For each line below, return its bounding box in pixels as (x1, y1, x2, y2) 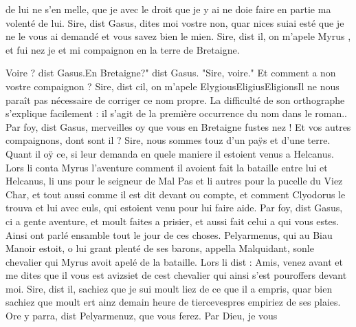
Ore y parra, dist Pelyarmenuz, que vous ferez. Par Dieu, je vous (5, 308, 278, 323)
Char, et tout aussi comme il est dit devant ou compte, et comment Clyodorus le (5, 187, 346, 201)
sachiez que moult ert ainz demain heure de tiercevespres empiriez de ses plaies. (5, 295, 341, 309)
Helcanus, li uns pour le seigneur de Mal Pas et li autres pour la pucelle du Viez (5, 173, 343, 188)
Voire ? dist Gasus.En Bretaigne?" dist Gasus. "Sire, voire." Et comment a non (5, 65, 336, 80)
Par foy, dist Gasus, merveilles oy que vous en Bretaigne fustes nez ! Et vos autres (5, 119, 351, 134)
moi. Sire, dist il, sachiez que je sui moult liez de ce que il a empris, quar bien (5, 281, 333, 295)
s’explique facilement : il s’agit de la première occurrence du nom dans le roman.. (5, 106, 348, 120)
